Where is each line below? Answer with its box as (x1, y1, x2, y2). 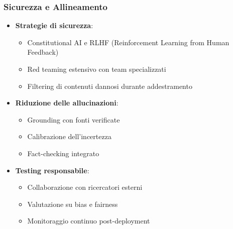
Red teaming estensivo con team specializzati (27, 64, 166, 74)
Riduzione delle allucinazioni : (15, 97, 119, 108)
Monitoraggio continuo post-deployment (27, 215, 150, 226)
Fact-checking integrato (27, 148, 99, 158)
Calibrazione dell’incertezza (27, 131, 111, 142)
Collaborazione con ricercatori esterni (27, 182, 143, 192)
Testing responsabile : (15, 165, 89, 175)
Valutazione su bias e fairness (27, 198, 118, 209)
